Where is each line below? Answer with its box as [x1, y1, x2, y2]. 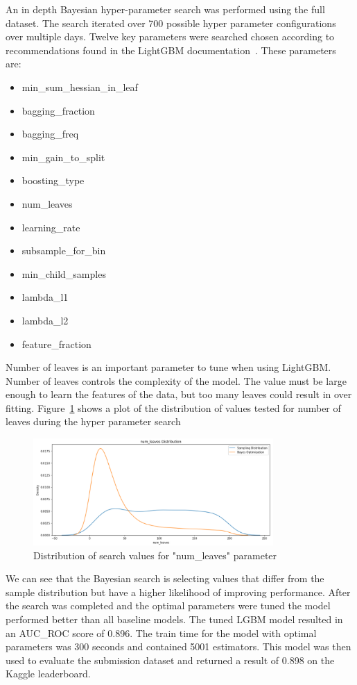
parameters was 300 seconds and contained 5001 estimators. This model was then [6, 639, 351, 654]
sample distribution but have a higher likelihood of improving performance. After [6, 584, 351, 599]
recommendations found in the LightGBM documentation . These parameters [6, 42, 336, 57]
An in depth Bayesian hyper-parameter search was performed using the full [6, 2, 325, 16]
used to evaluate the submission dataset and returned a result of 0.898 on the [6, 652, 335, 667]
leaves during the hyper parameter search [6, 414, 181, 429]
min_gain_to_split [21, 149, 105, 164]
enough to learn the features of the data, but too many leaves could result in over [6, 387, 352, 402]
